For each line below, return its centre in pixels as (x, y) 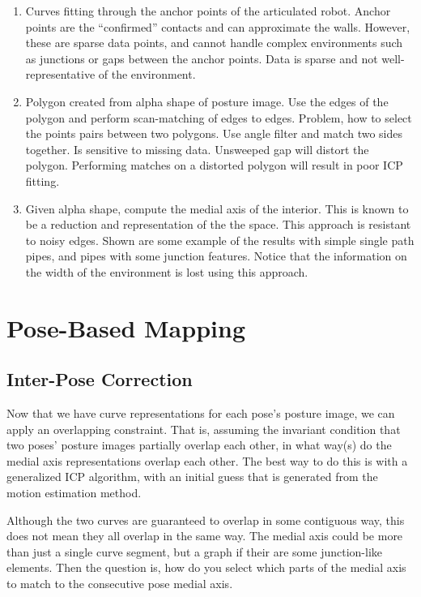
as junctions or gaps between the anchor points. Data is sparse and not (202, 58)
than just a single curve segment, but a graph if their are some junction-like (195, 551)
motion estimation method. (74, 493)
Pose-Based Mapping (126, 327)
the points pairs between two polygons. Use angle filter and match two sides (214, 133)
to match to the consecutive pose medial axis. (120, 584)
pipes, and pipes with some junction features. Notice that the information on (216, 256)
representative (60, 74)
